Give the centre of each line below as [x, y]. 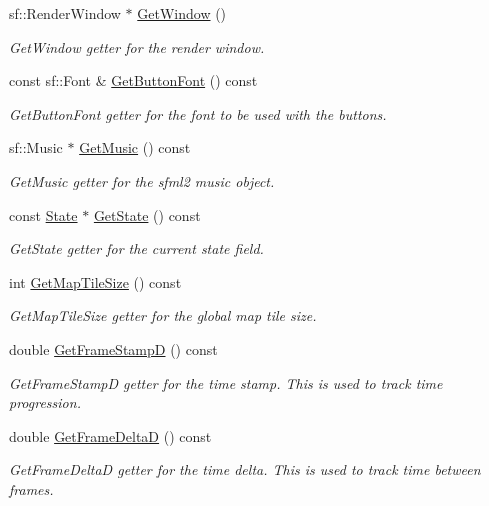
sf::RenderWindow [65, 13]
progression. [45, 402]
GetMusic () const [135, 147]
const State [43, 214]
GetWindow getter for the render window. [137, 46]
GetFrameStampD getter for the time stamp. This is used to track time [226, 382]
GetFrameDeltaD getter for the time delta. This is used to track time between [245, 469]
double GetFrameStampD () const [113, 348]
